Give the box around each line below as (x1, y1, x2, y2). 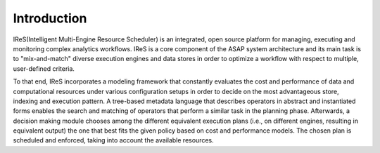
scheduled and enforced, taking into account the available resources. (13, 136, 214, 145)
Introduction (13, 11, 87, 26)
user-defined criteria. (13, 64, 75, 73)
